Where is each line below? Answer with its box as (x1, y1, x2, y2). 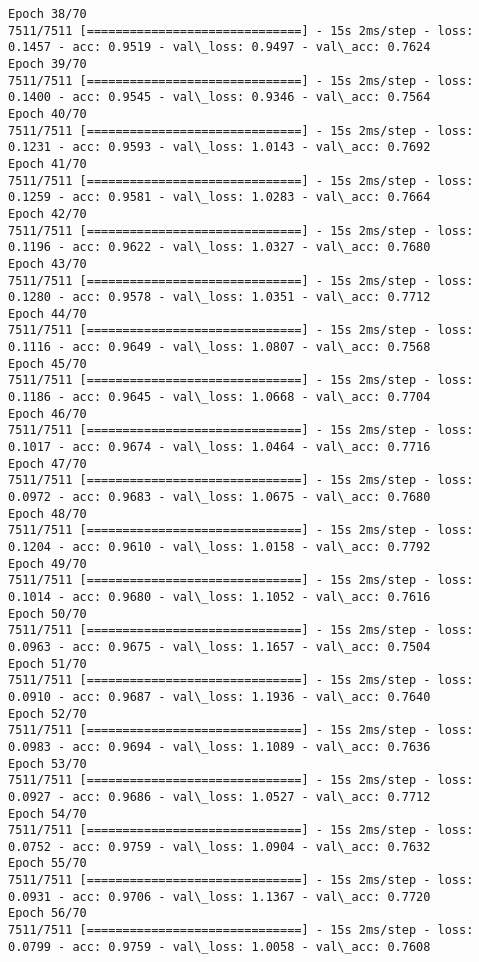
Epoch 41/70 (8, 156, 87, 171)
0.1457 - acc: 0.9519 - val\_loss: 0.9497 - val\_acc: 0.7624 (8, 40, 431, 55)
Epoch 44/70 (8, 306, 87, 321)
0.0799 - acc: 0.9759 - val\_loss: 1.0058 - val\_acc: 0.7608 (8, 939, 431, 954)
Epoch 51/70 (8, 656, 87, 671)
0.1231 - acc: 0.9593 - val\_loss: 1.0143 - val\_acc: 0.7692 (8, 140, 431, 155)
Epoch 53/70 (8, 756, 87, 771)
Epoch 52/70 (8, 706, 87, 721)
